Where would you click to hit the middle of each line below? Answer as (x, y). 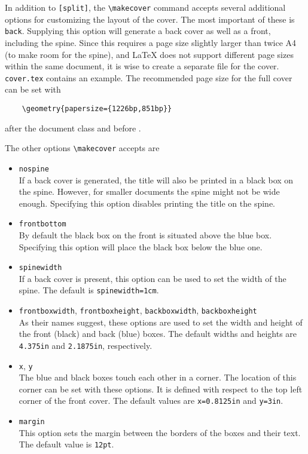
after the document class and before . (73, 128)
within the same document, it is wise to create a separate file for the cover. (142, 66)
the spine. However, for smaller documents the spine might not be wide (149, 191)
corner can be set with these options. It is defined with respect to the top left (161, 389)
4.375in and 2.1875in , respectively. (86, 345)
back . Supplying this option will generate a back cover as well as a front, (138, 31)
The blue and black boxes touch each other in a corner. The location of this (158, 377)
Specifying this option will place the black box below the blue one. (141, 246)
